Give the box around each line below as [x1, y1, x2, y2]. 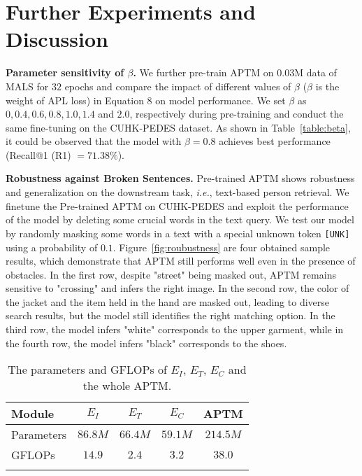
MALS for [6, 78, 49, 93]
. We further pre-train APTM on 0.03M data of [133, 65, 337, 80]
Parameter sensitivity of [6, 65, 124, 80]
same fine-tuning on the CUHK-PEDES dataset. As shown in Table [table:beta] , [6, 120, 351, 134]
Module [11, 405, 55, 422]
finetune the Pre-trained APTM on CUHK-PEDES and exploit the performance [6, 198, 349, 213]
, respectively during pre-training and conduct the [129, 106, 344, 121]
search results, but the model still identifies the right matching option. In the [6, 308, 335, 323]
